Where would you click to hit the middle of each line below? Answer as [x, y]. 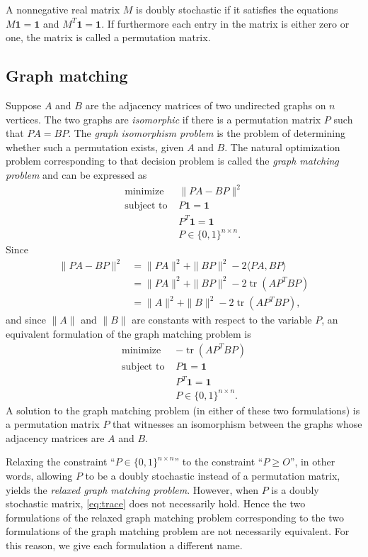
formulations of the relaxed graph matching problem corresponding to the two [175, 517]
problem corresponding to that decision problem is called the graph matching [172, 161]
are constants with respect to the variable [222, 320]
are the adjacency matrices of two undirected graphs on [206, 105]
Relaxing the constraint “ [61, 462]
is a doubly [295, 489]
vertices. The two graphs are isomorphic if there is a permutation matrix [163, 119]
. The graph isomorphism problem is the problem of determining [207, 133]
